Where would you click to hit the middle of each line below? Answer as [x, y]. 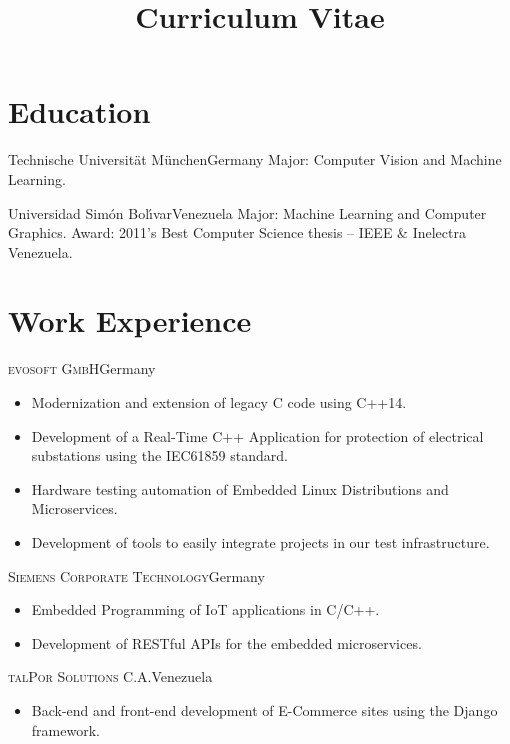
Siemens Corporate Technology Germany [136, 575]
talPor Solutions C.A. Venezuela [110, 676]
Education [79, 111]
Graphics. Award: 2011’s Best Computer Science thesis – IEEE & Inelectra [237, 232]
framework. [65, 729]
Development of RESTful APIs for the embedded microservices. [226, 642]
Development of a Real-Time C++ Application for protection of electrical [257, 435]
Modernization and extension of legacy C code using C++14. [219, 402]
